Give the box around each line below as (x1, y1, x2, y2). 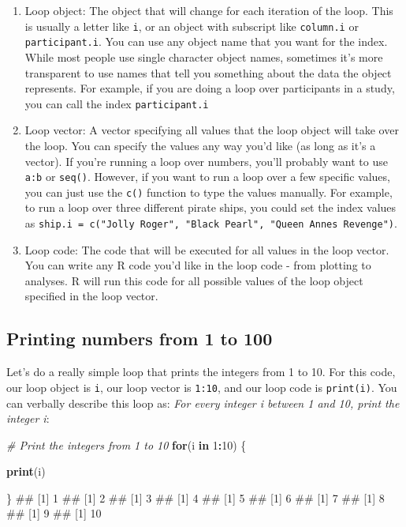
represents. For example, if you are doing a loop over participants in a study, (24, 80, 395, 96)
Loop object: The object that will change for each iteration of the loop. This (24, 2, 393, 18)
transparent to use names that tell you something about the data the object (24, 64, 392, 81)
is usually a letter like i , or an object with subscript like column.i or (24, 17, 359, 34)
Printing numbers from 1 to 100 (6, 326, 273, 351)
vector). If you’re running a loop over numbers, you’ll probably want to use (24, 152, 388, 169)
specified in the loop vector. (24, 288, 158, 304)
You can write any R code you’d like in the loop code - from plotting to (24, 257, 371, 273)
